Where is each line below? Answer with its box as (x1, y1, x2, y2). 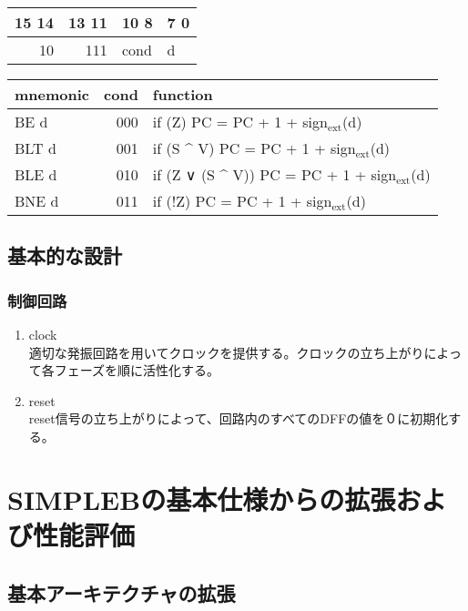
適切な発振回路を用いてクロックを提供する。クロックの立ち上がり (28, 342, 424, 362)
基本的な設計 (7, 241, 122, 270)
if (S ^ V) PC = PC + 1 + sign (152, 137, 356, 158)
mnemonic (15, 84, 90, 105)
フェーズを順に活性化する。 (54, 361, 220, 380)
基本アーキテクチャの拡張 (7, 578, 236, 606)
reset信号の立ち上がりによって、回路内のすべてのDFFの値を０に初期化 (28, 409, 449, 428)
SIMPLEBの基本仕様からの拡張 (7, 480, 396, 517)
